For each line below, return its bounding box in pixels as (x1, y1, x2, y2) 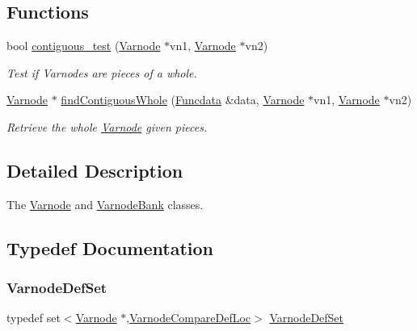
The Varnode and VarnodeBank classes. (6, 195, 204, 212)
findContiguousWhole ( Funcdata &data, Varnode (61, 91, 305, 108)
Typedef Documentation (6, 235, 213, 260)
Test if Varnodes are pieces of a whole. (6, 64, 197, 81)
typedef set (6, 309, 61, 326)
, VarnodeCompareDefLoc (126, 309, 251, 326)
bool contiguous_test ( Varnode (6, 37, 161, 54)
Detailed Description (6, 157, 183, 182)
